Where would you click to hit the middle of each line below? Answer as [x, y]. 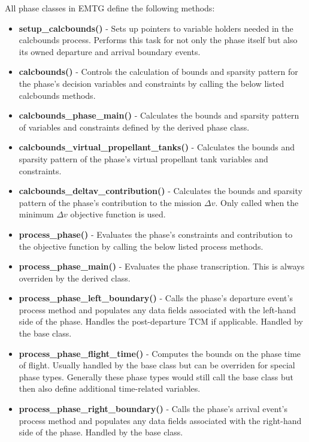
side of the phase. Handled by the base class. [101, 432]
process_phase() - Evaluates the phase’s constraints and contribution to [156, 234]
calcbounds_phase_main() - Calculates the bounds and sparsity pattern [159, 115]
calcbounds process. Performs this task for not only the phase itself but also [158, 40]
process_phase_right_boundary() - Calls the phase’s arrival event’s [153, 409]
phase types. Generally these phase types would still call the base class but [156, 376]
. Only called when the [257, 202]
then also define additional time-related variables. [110, 388]
